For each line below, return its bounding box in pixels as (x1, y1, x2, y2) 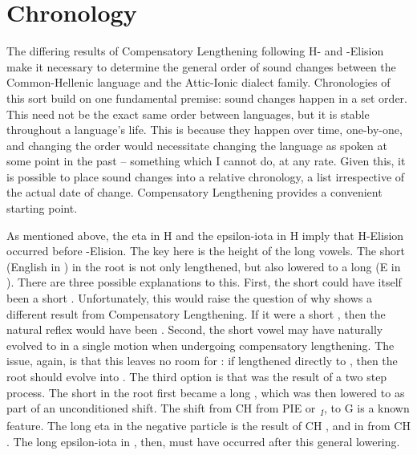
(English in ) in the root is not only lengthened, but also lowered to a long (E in (6, 258, 401, 274)
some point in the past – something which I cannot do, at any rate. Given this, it (6, 152, 406, 169)
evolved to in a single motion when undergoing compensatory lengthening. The (6, 336, 395, 353)
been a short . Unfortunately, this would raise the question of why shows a (6, 290, 372, 307)
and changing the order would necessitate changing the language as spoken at (6, 136, 387, 153)
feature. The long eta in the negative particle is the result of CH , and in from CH (6, 417, 411, 434)
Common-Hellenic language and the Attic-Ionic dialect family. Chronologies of (6, 74, 391, 91)
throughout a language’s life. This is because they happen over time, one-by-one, (6, 121, 403, 138)
